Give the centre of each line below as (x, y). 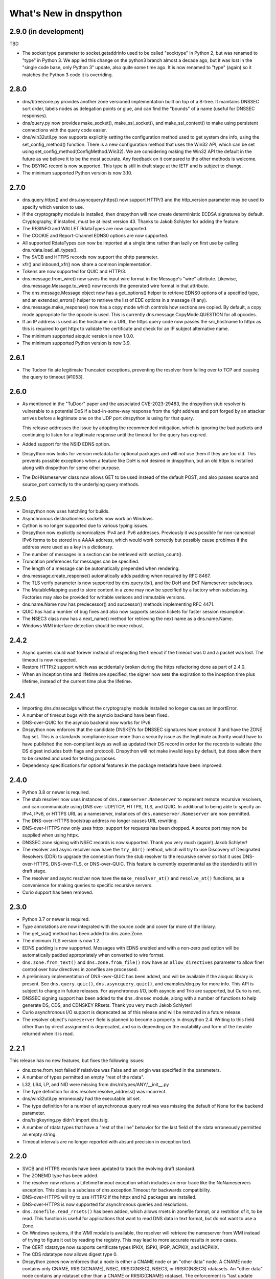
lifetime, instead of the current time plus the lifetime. (77, 681)
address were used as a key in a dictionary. (68, 547)
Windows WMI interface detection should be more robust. (83, 626)
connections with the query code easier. (65, 130)
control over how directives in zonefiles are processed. (80, 969)
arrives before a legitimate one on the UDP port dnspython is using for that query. (108, 418)
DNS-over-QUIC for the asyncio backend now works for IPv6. (87, 722)
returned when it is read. (48, 1034)
